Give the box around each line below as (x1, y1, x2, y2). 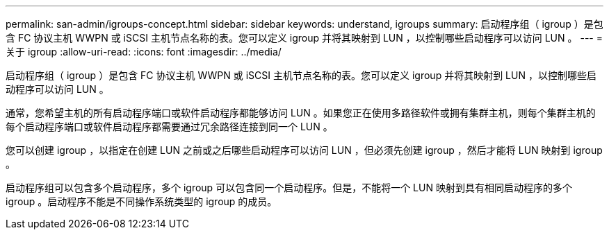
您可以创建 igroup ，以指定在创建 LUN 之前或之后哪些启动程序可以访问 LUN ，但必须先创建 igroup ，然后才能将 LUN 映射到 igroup (6, 144, 603, 156)
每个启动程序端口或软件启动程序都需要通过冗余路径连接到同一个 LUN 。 (6, 121, 333, 132)
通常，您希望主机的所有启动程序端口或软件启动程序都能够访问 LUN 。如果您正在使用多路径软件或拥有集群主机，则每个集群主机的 (6, 107, 596, 119)
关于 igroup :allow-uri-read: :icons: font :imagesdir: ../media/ (6, 46, 282, 58)
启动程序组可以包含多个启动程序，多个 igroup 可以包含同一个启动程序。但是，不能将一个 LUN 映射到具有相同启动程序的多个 (6, 182, 572, 193)
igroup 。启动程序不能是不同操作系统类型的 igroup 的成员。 (6, 195, 277, 207)
